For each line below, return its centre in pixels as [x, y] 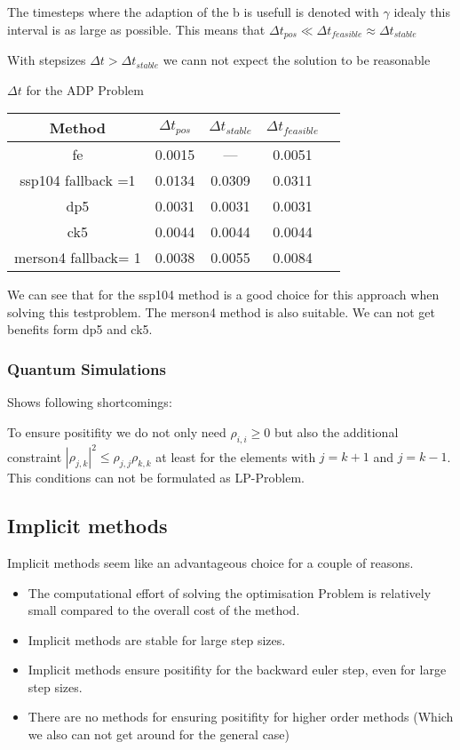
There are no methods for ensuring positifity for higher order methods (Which [241, 717]
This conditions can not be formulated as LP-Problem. [156, 478]
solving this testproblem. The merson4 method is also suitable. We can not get [222, 311]
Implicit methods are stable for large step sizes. [157, 639]
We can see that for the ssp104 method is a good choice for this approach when [223, 295]
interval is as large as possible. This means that [136, 29]
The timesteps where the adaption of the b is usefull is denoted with [193, 12]
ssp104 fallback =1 [78, 180]
